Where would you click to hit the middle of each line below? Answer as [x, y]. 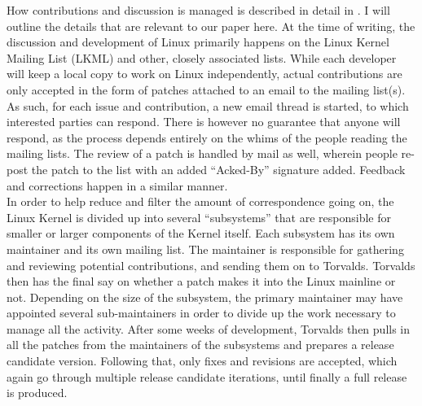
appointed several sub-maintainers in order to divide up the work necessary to [201, 313]
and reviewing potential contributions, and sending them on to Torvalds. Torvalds [211, 265]
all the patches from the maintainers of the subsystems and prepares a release [200, 345]
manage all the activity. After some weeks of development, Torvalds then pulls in [209, 328]
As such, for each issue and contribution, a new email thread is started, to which [208, 105]
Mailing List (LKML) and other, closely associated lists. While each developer [202, 57]
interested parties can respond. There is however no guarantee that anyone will [204, 122]
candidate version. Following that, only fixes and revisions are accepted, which [202, 361]
